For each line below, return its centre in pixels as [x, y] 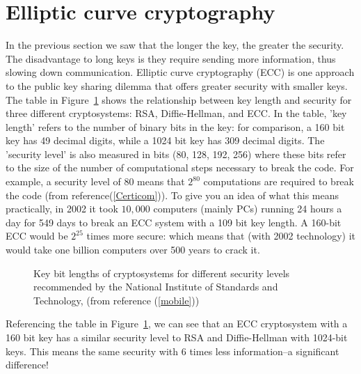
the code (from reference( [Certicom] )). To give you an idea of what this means [173, 195]
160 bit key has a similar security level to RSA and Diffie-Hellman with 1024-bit [177, 337]
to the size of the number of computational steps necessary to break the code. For [180, 167]
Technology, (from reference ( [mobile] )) [117, 300]
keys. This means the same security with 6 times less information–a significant [173, 351]
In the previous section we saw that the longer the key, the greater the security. [175, 45]
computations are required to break [279, 181]
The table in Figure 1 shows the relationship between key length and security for [179, 99]
